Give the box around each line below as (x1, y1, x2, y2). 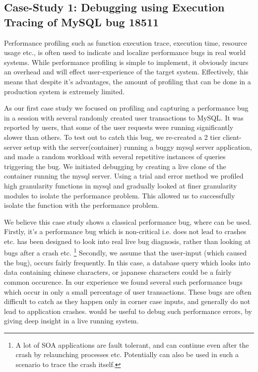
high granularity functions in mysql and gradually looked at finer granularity (4, 180, 237, 190)
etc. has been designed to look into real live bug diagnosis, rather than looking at (4, 236, 251, 246)
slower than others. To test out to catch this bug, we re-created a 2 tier (4, 131, 221, 142)
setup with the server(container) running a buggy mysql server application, (24, 141, 252, 152)
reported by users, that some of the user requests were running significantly (4, 122, 234, 132)
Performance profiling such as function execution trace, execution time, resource (4, 37, 247, 48)
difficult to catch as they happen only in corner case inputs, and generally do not (4, 296, 251, 307)
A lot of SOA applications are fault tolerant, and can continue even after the (15, 339, 249, 350)
